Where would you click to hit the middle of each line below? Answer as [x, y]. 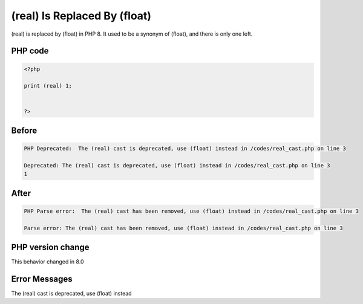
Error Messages [42, 279]
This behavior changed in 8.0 [47, 262]
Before [24, 130]
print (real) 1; [48, 86]
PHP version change [51, 247]
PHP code [30, 51]
